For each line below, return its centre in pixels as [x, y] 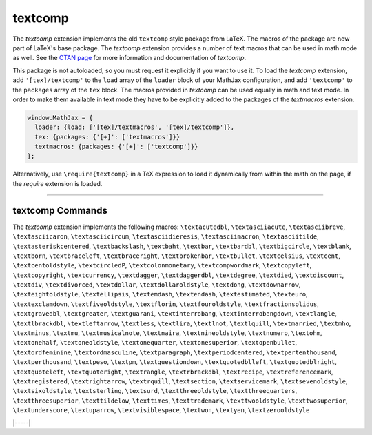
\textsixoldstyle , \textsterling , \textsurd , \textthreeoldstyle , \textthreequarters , [155, 391]
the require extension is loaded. [58, 183]
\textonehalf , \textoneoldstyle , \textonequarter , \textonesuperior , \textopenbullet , [155, 343]
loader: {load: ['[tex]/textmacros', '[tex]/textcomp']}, [135, 127]
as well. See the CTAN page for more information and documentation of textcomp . [130, 58]
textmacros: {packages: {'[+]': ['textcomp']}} [116, 147]
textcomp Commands [60, 210]
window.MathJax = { [60, 118]
